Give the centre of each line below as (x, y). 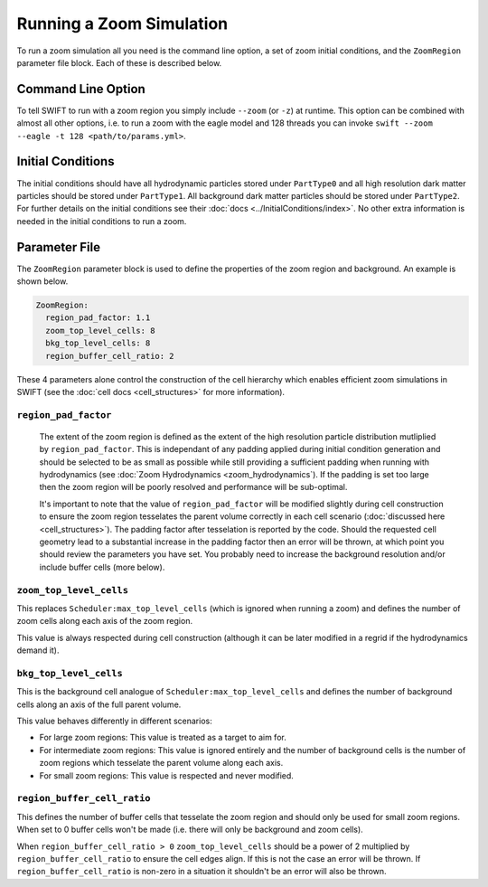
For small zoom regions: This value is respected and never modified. (166, 775)
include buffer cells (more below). (102, 567)
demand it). (38, 650)
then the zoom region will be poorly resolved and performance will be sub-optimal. (193, 487)
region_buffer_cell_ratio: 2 (110, 356)
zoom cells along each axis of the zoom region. (105, 621)
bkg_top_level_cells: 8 (98, 343)
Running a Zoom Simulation (122, 24)
